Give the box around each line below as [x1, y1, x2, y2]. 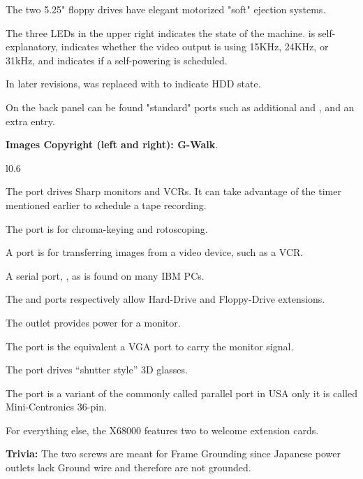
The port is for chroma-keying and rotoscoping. [6, 221, 208, 236]
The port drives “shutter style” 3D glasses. [6, 362, 188, 377]
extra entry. [6, 113, 55, 128]
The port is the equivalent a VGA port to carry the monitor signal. [6, 338, 294, 353]
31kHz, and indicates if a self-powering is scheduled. [6, 52, 228, 67]
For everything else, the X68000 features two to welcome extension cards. [6, 422, 319, 437]
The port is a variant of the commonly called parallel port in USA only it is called [6, 385, 357, 400]
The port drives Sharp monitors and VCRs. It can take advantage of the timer [6, 184, 341, 199]
